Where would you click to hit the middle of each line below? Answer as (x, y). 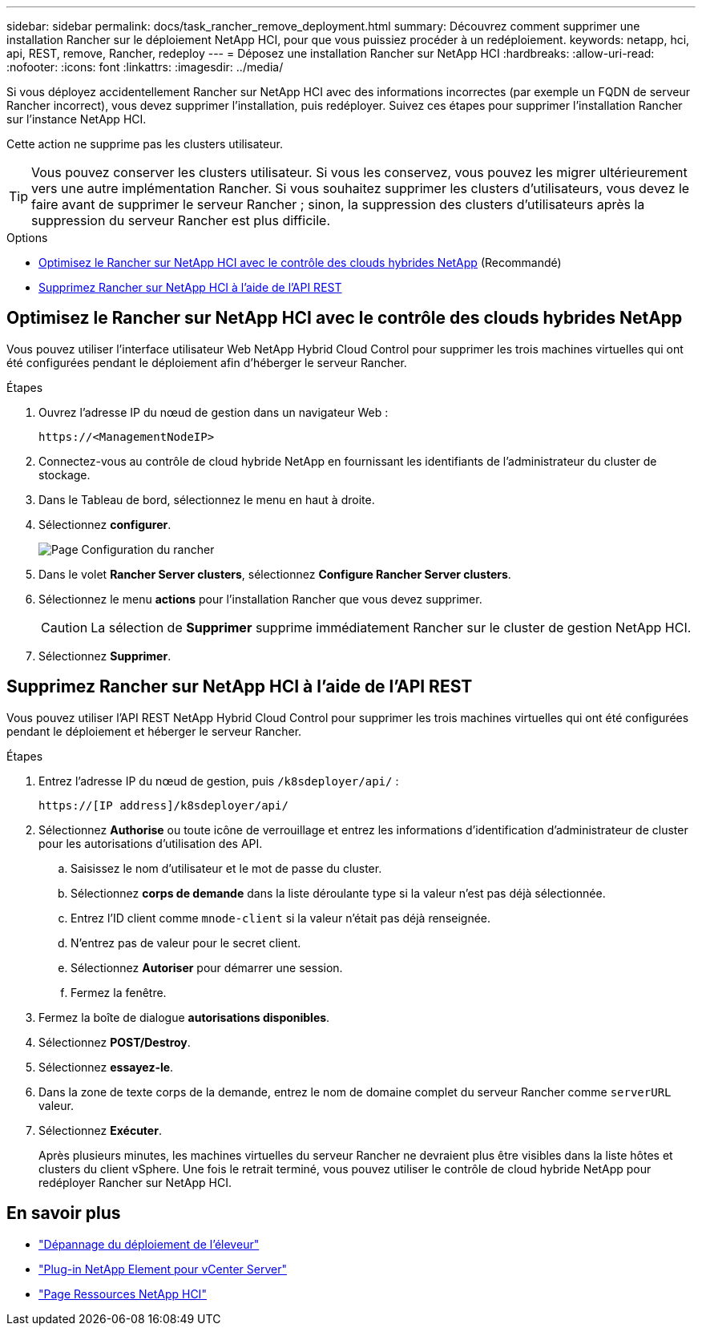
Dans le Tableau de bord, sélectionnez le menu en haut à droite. (207, 499)
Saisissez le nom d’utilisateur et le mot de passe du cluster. (226, 868)
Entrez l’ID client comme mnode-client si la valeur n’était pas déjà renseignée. (281, 918)
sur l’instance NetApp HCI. (77, 119)
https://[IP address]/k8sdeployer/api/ (163, 805)
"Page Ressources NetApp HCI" (123, 1294)
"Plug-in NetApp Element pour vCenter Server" (163, 1269)
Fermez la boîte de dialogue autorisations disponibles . (184, 1017)
